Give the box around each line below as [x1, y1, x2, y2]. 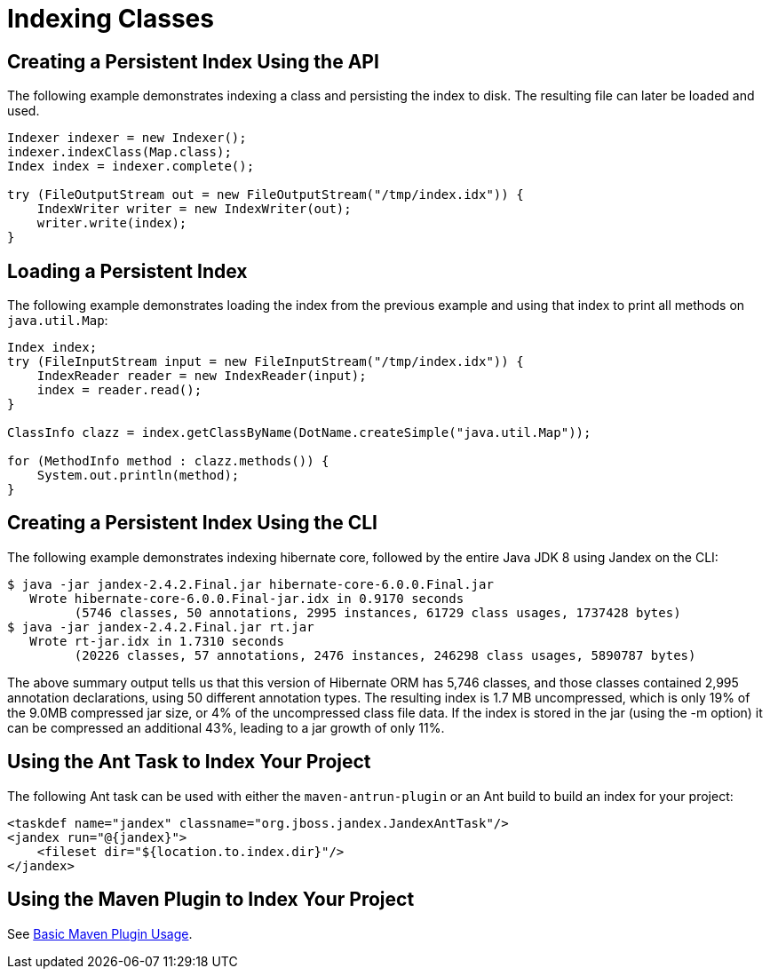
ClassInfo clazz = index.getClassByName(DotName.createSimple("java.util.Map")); [7, 425, 591, 440]
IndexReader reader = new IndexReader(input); [36, 369, 367, 384]
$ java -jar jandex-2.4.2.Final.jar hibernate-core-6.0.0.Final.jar [7, 576, 494, 591]
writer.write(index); [36, 216, 187, 231]
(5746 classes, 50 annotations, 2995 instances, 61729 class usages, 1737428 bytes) [74, 605, 681, 620]
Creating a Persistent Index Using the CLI [7, 512, 377, 535]
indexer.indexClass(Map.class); [7, 145, 232, 160]
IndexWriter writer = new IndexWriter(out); [36, 202, 352, 217]
